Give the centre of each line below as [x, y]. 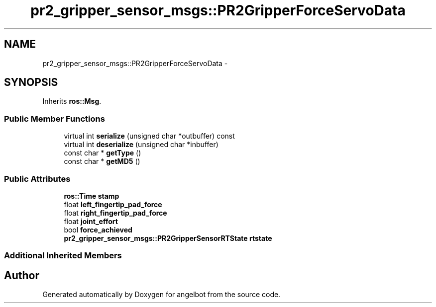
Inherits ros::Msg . [72, 101]
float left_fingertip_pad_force [113, 204]
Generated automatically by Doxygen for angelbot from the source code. [162, 295]
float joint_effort [91, 221]
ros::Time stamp [92, 196]
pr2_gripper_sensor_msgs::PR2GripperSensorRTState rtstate [168, 238]
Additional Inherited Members [63, 256]
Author [22, 275]
